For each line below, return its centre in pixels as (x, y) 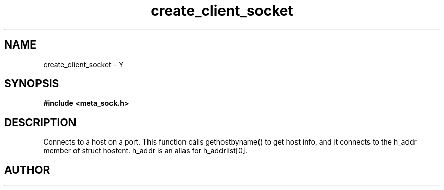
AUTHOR (27, 170)
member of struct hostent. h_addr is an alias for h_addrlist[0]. (145, 151)
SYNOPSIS (32, 84)
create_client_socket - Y (83, 64)
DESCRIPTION (40, 122)
